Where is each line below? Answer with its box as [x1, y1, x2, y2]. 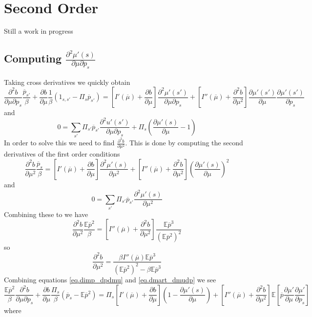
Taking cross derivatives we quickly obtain [4, 77, 130, 87]
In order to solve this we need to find [4, 138, 115, 148]
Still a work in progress [4, 26, 73, 36]
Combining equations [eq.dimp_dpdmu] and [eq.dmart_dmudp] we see [4, 274, 216, 284]
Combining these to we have [4, 209, 88, 219]
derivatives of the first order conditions [4, 149, 120, 159]
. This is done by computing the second [125, 138, 243, 148]
